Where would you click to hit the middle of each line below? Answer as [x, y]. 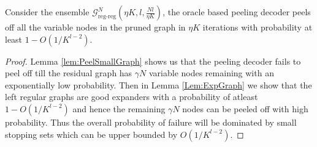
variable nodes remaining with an [211, 73]
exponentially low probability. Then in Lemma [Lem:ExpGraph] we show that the [158, 84]
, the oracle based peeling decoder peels [237, 12]
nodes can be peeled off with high [245, 108]
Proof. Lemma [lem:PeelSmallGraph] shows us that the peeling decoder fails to [153, 61]
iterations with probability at [258, 27]
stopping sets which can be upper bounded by [91, 134]
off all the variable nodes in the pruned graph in [95, 27]
